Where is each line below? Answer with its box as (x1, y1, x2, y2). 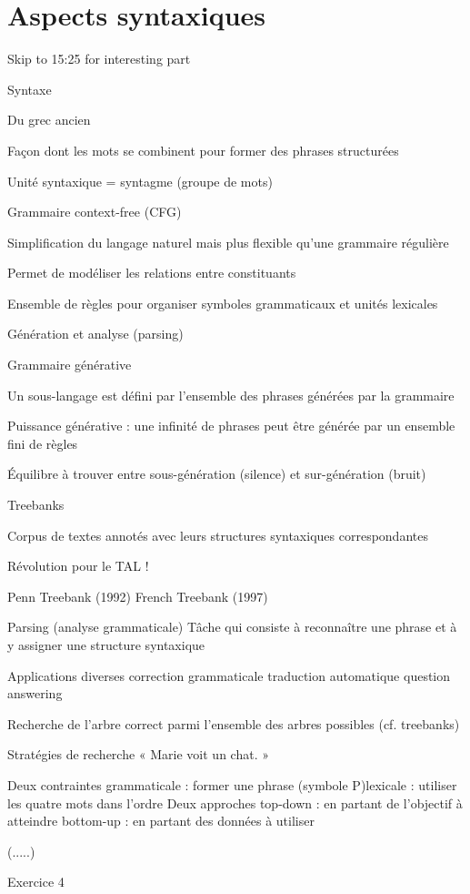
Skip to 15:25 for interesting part (7, 49, 191, 68)
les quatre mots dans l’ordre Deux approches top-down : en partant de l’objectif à (7, 793, 463, 812)
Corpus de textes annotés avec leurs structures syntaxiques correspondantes (7, 525, 428, 544)
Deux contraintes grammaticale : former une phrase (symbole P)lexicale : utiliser (7, 775, 457, 794)
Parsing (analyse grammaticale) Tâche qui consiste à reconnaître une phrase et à (7, 617, 457, 636)
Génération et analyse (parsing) (7, 324, 184, 343)
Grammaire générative (7, 355, 132, 374)
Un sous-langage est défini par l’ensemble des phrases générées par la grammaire (7, 385, 455, 404)
